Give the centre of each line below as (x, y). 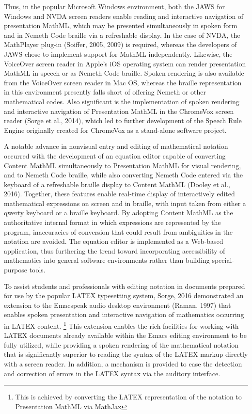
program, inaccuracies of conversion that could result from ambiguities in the (118, 231)
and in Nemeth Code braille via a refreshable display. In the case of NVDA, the (122, 35)
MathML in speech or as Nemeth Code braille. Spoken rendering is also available (124, 73)
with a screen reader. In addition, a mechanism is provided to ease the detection (123, 364)
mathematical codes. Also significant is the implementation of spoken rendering (122, 101)
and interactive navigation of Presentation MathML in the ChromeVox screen (119, 111)
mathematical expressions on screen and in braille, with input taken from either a (125, 203)
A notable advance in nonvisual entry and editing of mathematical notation (116, 146)
